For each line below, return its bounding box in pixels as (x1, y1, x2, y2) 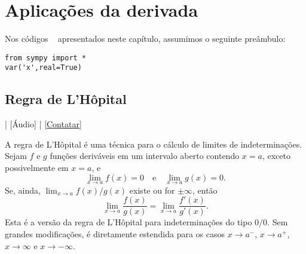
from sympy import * (5, 53, 87, 62)
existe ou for (129, 183, 175, 196)
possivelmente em (5, 161, 69, 174)
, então (192, 183, 218, 196)
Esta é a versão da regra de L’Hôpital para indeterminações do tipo (5, 216, 252, 228)
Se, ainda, (5, 183, 41, 196)
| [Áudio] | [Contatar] (5, 118, 82, 130)
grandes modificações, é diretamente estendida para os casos (5, 228, 225, 240)
